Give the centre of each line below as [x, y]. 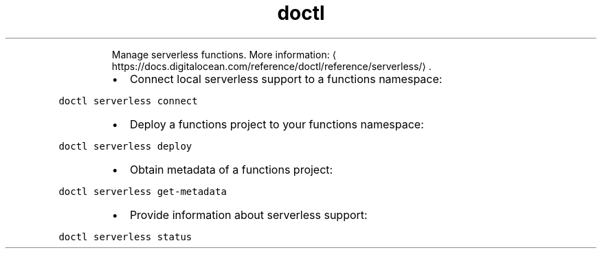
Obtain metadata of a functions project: [231, 169]
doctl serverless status [125, 236]
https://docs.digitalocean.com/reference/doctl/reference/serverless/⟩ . [271, 66]
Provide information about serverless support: [248, 215]
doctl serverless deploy [125, 146]
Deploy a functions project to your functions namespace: [277, 124]
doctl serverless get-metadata [143, 191]
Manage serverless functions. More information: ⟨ [224, 54]
